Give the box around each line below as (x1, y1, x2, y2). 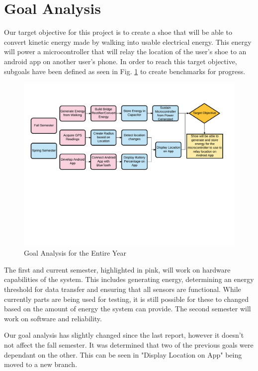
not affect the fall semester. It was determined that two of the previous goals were (4, 339, 254, 350)
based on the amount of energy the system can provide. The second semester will (4, 303, 251, 314)
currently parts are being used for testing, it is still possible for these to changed (4, 293, 249, 304)
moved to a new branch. (4, 359, 78, 370)
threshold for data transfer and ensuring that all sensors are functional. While (4, 283, 241, 294)
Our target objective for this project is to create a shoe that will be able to (4, 27, 232, 37)
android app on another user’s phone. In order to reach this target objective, (4, 56, 237, 66)
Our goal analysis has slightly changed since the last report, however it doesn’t (4, 330, 244, 340)
